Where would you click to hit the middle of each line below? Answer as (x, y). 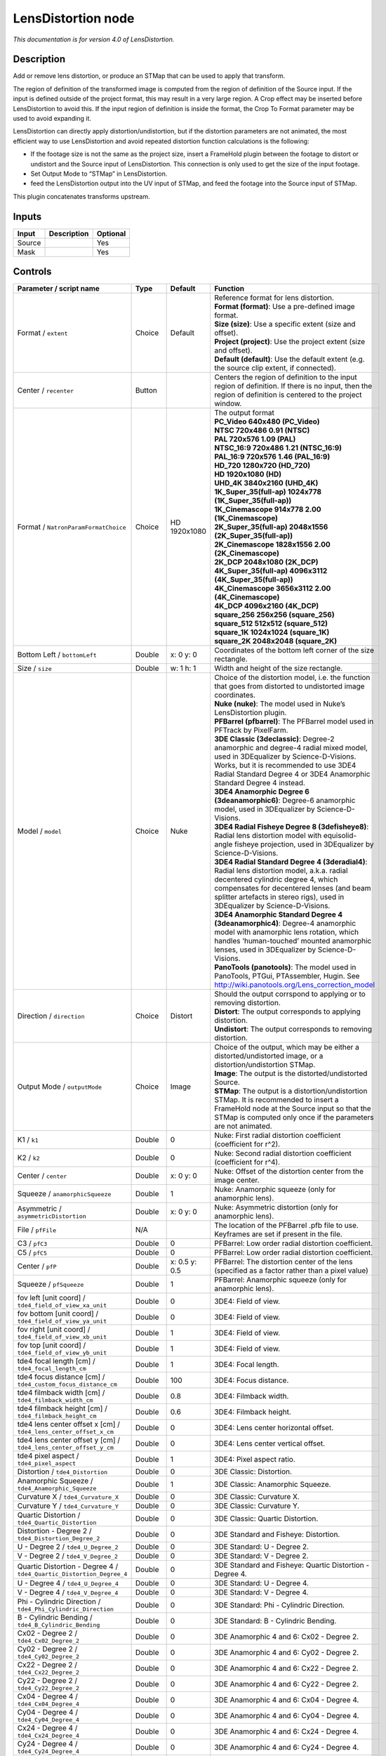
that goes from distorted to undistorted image (289, 686)
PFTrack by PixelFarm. (251, 730)
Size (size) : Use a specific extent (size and (285, 325)
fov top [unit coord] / (52, 1345)
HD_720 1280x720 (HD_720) (262, 466)
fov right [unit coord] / (54, 1330)
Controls (32, 271)
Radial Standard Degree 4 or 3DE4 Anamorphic (292, 774)
